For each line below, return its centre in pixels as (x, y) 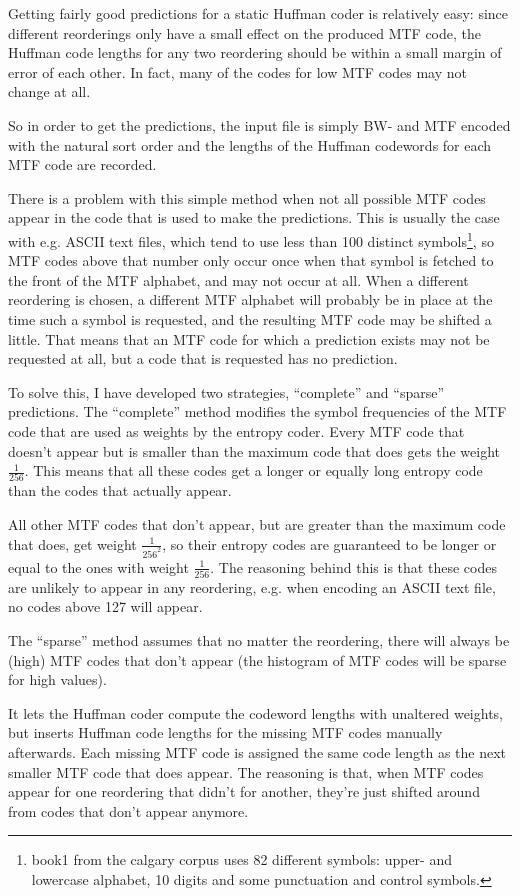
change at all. (49, 91)
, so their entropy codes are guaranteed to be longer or (329, 543)
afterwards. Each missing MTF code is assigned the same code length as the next (257, 751)
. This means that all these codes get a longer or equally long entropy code (253, 470)
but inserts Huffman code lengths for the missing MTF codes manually (225, 732)
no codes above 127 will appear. (105, 606)
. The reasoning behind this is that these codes (353, 566)
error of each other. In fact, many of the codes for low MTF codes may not (238, 71)
